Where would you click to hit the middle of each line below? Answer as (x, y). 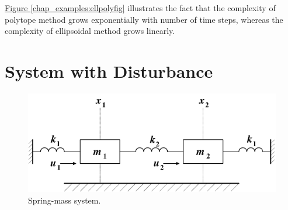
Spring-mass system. (65, 200)
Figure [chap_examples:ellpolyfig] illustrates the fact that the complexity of (140, 8)
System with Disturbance (109, 70)
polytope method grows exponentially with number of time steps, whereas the (144, 19)
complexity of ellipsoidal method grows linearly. (90, 31)
